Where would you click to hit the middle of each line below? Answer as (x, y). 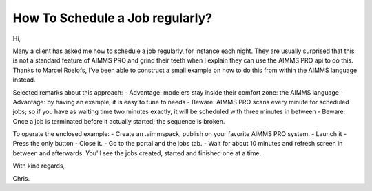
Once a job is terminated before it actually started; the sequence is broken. (119, 121)
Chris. (21, 178)
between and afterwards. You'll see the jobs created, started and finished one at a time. (137, 153)
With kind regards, (39, 166)
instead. (24, 80)
